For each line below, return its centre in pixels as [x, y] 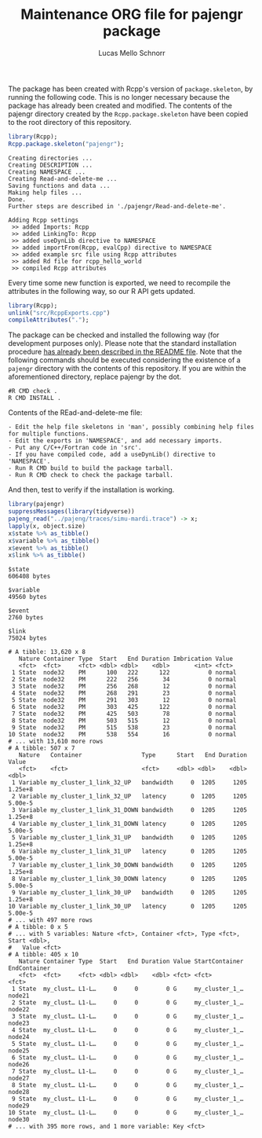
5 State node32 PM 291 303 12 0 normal [124, 700]
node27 [19, 1078]
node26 [19, 1065]
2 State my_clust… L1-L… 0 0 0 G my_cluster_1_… [127, 1003]
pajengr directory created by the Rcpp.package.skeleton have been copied [128, 114]
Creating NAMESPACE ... [47, 172]
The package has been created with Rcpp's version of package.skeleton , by [131, 89]
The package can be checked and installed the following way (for [114, 335]
